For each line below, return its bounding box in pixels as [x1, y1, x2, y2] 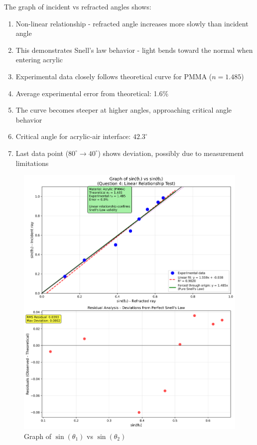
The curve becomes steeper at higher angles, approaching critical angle [15, 105, 232, 115]
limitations [15, 157, 49, 168]
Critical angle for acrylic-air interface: [15, 131, 131, 142]
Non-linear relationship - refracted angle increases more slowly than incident [15, 18, 249, 28]
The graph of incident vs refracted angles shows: [4, 1, 151, 11]
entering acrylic [15, 54, 63, 65]
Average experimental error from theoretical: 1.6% [15, 88, 169, 98]
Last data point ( [15, 148, 69, 158]
